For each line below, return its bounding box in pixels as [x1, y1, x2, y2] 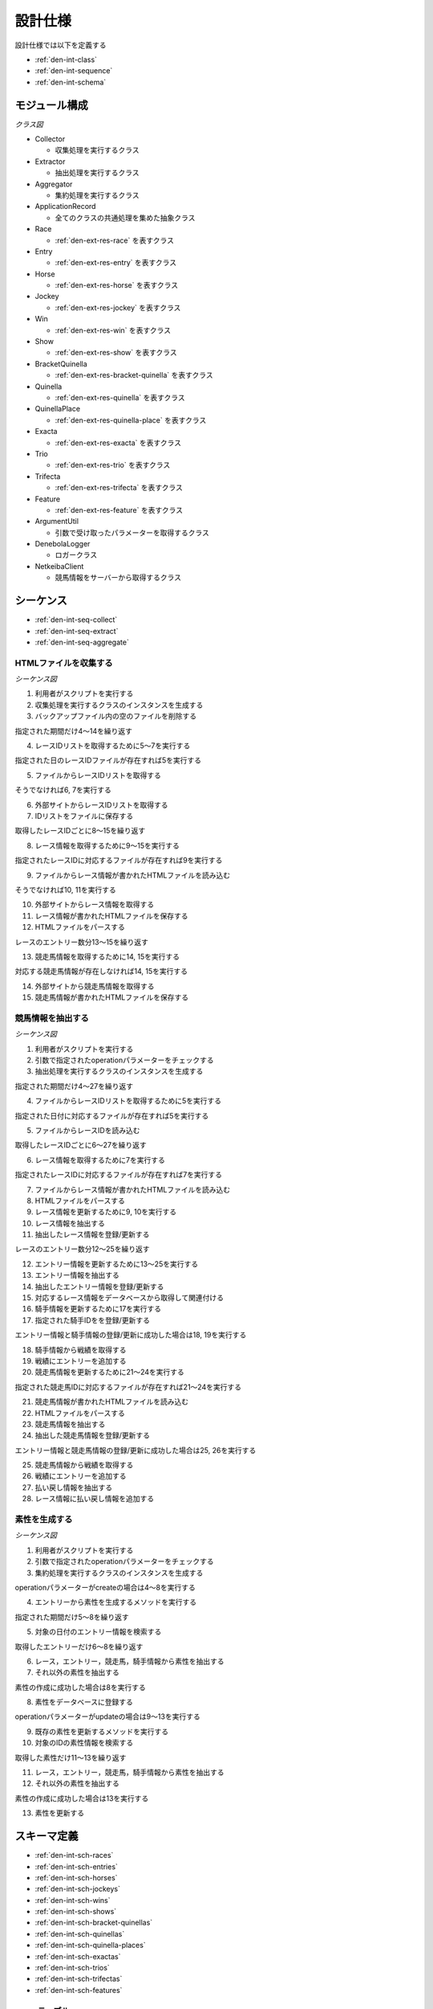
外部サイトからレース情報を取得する [34, 900, 155, 910]
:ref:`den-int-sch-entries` [34, 1861, 118, 1872]
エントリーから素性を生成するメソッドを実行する [34, 1598, 196, 1607]
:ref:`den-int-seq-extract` [34, 626, 119, 636]
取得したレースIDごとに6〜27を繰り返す [14, 1140, 148, 1150]
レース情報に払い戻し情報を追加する [34, 1494, 155, 1504]
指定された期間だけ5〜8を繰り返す [14, 1612, 129, 1622]
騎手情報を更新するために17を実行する [34, 1304, 162, 1314]
